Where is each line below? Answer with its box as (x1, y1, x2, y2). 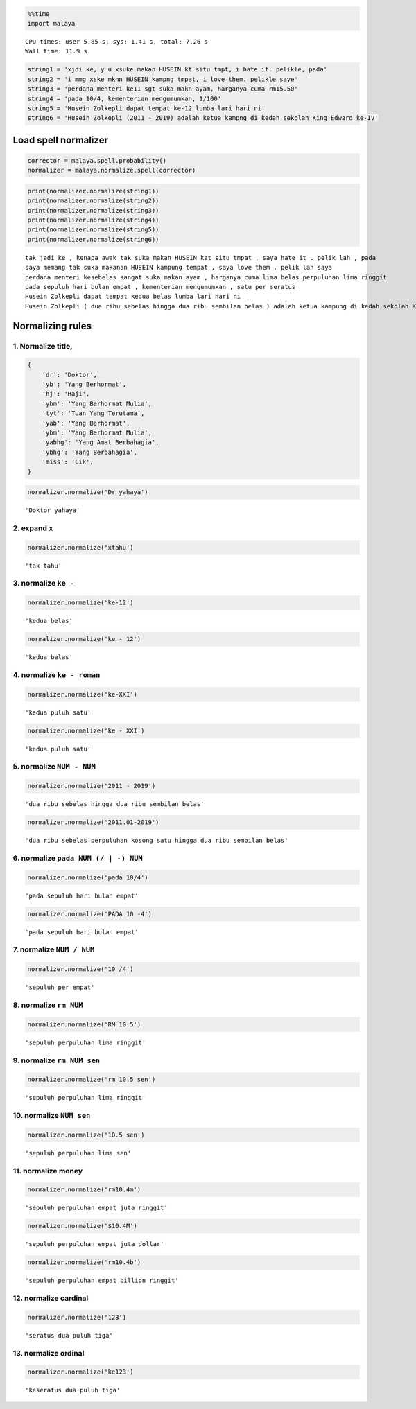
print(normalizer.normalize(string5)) (27, 226, 159, 234)
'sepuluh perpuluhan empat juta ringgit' (25, 1204, 168, 1212)
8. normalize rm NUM (12, 1000, 83, 1010)
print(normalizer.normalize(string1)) (27, 187, 159, 195)
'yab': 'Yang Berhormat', (42, 419, 130, 427)
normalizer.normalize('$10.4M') (27, 1222, 138, 1230)
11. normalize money (12, 1166, 83, 1175)
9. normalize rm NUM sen (12, 1056, 101, 1065)
